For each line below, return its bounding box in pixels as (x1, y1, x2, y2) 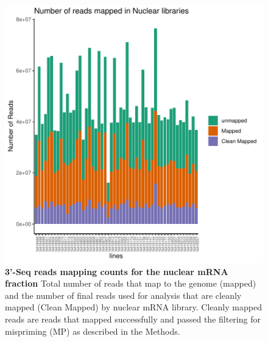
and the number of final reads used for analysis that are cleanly (5, 288, 242, 301)
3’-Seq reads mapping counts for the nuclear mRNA (5, 265, 228, 277)
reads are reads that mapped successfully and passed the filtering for (5, 312, 261, 325)
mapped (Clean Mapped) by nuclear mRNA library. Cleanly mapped (5, 301, 262, 313)
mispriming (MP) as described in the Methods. (5, 324, 180, 337)
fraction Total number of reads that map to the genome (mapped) (5, 277, 256, 290)
